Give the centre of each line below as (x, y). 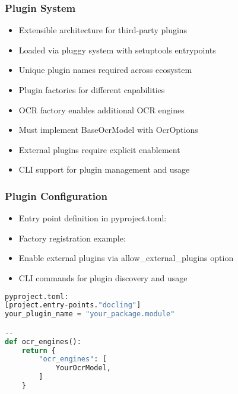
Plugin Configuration (56, 196)
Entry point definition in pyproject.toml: (93, 218)
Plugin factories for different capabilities (92, 90)
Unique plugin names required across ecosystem (105, 70)
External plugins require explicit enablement (99, 149)
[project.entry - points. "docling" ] (73, 305)
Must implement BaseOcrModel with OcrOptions (108, 130)
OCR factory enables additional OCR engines (101, 109)
